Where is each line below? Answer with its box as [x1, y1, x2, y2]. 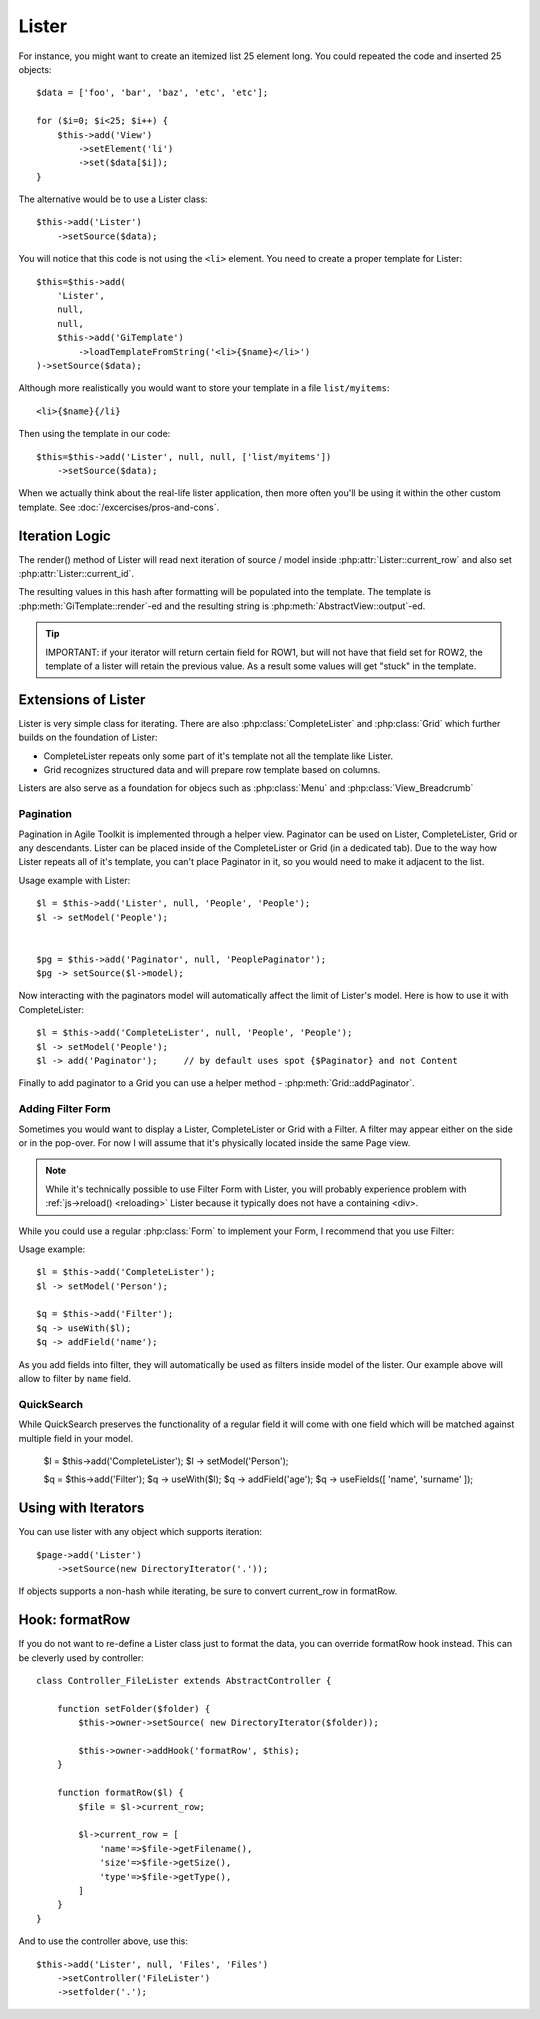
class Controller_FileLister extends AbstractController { [36, 1675, 332, 1687]
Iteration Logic [18, 527, 112, 544]
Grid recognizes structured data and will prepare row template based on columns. [43, 764, 381, 776]
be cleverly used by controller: [18, 1651, 144, 1664]
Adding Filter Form [18, 1102, 111, 1116]
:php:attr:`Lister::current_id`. [18, 568, 135, 579]
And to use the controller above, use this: [18, 1935, 189, 1947]
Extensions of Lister [18, 691, 146, 708]
